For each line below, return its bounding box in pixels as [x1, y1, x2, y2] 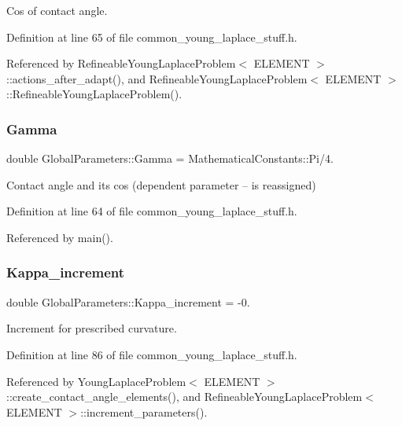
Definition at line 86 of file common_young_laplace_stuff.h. [6, 346, 297, 362]
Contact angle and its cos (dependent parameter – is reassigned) [6, 176, 316, 193]
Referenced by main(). [6, 229, 113, 245]
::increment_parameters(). [80, 403, 208, 420]
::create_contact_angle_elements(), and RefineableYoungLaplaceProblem [6, 388, 363, 405]
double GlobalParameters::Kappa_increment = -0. [6, 293, 250, 310]
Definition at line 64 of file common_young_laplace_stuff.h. [6, 203, 297, 219]
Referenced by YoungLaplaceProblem [6, 373, 186, 389]
